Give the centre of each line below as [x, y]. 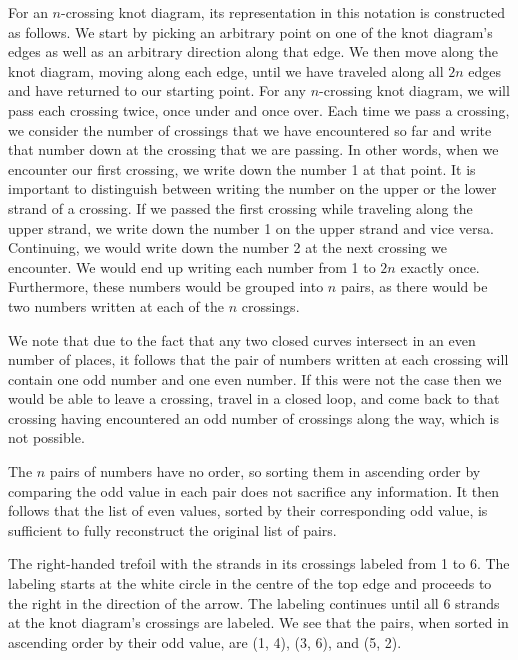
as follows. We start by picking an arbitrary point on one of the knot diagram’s [250, 31]
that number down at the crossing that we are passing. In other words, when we [253, 149]
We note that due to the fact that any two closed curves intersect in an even [242, 339]
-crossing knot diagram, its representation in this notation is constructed [283, 12]
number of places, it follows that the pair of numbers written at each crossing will [258, 359]
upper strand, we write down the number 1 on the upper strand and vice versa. [251, 227]
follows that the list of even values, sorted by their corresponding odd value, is [248, 510]
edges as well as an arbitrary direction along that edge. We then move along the [253, 51]
